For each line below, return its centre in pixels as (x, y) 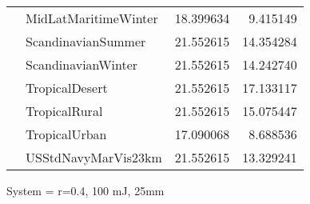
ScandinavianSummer (86, 41)
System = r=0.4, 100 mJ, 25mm (85, 190)
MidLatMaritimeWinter (92, 18)
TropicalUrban (66, 134)
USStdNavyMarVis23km (94, 157)
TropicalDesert (67, 88)
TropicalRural (64, 111)
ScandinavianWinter (82, 64)
